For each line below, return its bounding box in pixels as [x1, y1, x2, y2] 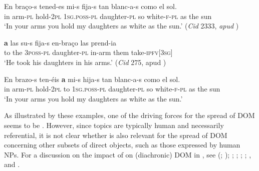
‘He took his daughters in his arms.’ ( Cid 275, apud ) [4, 56, 166, 67]
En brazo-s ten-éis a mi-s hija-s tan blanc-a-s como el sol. [4, 73, 180, 84]
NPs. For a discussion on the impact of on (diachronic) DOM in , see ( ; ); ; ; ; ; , [4, 149, 251, 159]
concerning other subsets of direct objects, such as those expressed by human [4, 139, 240, 150]
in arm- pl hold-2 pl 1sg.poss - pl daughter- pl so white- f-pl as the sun [4, 10, 212, 21]
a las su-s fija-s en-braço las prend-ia [4, 37, 117, 47]
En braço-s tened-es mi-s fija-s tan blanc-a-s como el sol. [4, 1, 177, 11]
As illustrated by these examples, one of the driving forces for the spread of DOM [4, 110, 255, 120]
